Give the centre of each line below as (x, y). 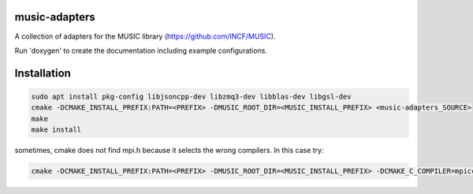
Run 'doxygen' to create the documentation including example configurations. (141, 50)
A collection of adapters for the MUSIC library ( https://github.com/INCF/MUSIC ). (145, 36)
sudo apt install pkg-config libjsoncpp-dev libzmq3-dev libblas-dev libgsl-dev (191, 96)
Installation (43, 73)
